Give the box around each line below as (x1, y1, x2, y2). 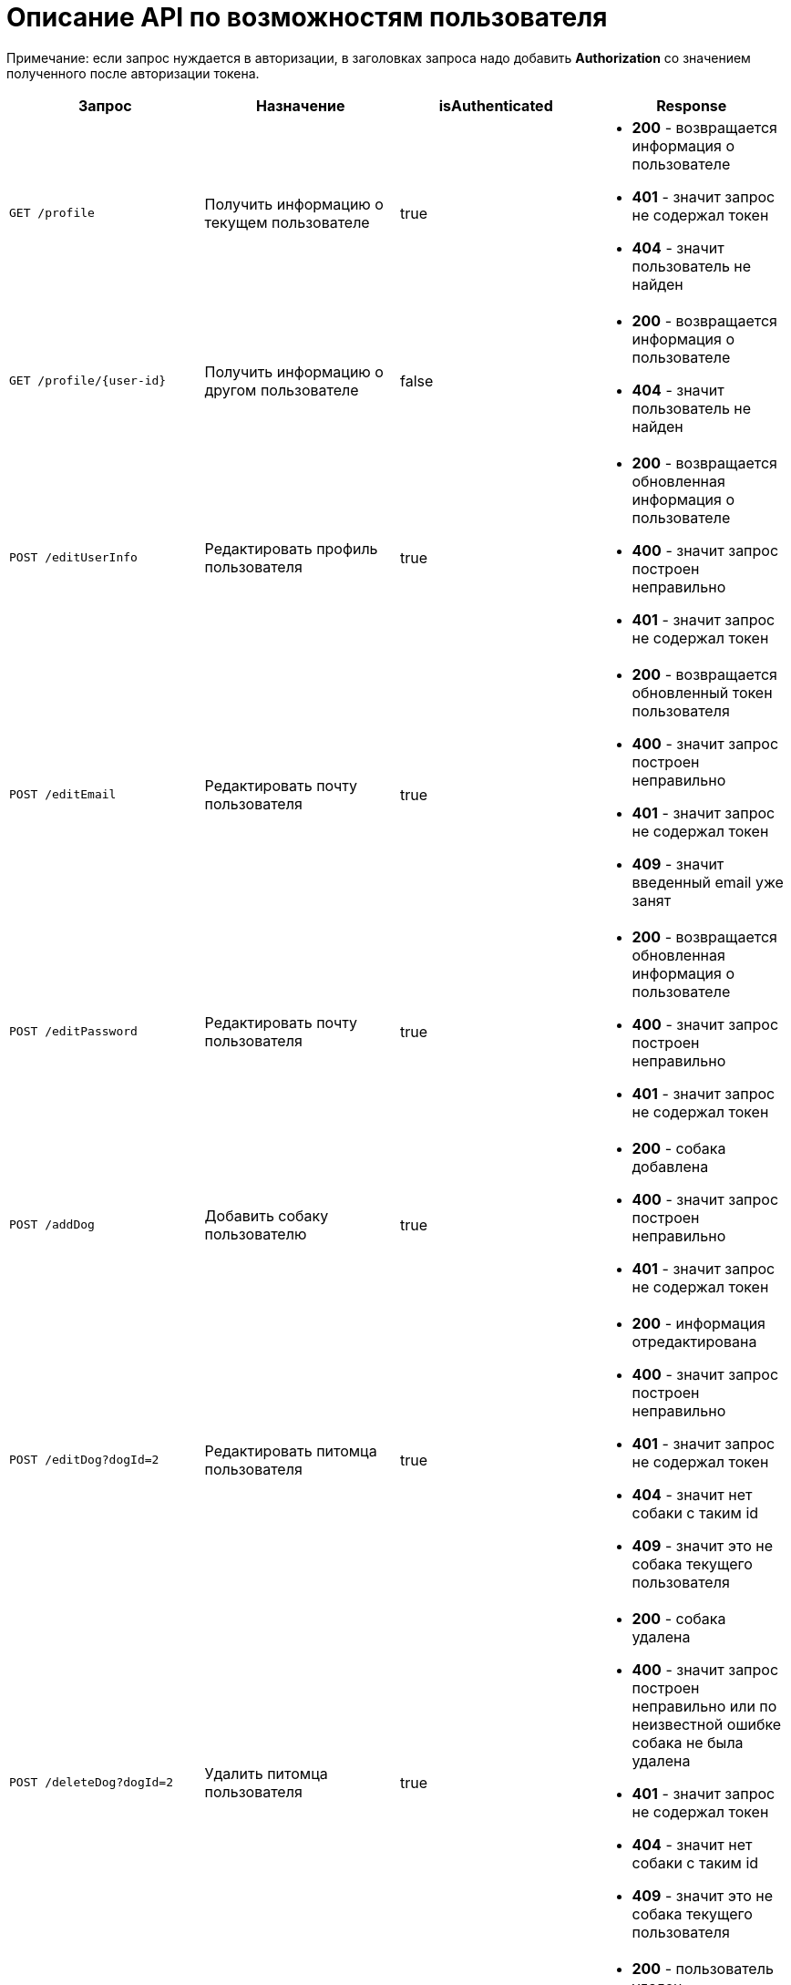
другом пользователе (204, 380, 359, 399)
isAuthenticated (438, 96, 553, 115)
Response (656, 96, 727, 115)
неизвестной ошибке (632, 1714, 782, 1733)
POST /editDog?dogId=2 (9, 1453, 159, 1467)
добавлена (632, 1157, 709, 1176)
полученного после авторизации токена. (6, 65, 260, 81)
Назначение (256, 96, 345, 115)
